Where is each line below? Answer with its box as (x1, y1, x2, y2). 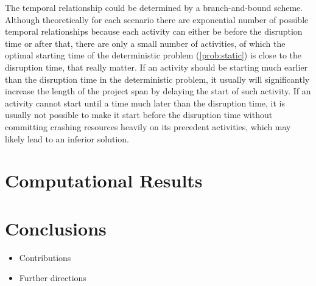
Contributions (19, 251, 71, 263)
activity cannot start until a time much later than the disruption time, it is (5, 96, 286, 109)
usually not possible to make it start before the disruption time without (5, 108, 273, 121)
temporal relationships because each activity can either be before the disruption (5, 25, 303, 38)
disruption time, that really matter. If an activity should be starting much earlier (5, 60, 308, 73)
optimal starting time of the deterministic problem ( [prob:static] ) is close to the (5, 49, 302, 61)
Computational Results (5, 168, 203, 193)
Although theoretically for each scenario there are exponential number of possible (5, 13, 309, 26)
